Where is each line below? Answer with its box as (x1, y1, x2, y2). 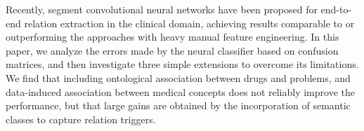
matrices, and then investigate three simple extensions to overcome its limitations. (6, 57, 359, 71)
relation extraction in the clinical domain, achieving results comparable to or (24, 15, 355, 30)
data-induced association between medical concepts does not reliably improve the (6, 84, 355, 99)
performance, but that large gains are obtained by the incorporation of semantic (6, 98, 351, 113)
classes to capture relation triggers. (6, 111, 156, 126)
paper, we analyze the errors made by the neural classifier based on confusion (6, 43, 339, 57)
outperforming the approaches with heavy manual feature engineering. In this (6, 29, 339, 44)
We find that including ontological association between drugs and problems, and (6, 70, 351, 85)
